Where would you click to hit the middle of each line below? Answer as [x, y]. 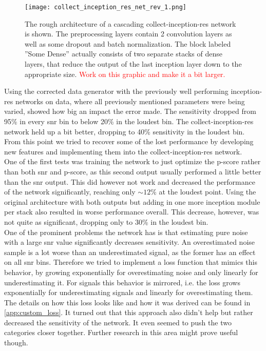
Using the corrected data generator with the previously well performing [116, 91]
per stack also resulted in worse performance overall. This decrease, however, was [132, 212]
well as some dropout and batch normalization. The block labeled [128, 43]
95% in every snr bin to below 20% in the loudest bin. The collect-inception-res [129, 121]
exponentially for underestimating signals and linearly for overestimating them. [129, 292]
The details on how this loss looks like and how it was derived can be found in [127, 302]
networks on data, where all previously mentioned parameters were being [130, 101]
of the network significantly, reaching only [70, 192]
